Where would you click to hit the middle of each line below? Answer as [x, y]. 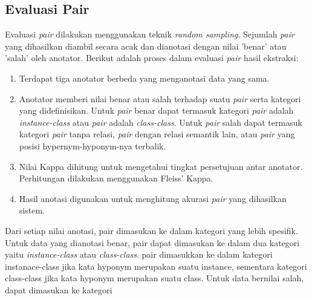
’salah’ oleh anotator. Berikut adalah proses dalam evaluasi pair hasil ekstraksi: [152, 58]
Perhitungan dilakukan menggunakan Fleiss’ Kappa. [116, 178]
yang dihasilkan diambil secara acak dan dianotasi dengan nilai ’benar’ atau [146, 46]
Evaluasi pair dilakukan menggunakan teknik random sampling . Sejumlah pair [150, 34]
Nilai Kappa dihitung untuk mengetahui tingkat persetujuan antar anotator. [161, 166]
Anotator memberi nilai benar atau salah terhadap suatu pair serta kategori [160, 98]
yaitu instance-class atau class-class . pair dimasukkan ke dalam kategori [139, 254]
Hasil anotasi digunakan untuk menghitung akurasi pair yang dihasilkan [153, 198]
